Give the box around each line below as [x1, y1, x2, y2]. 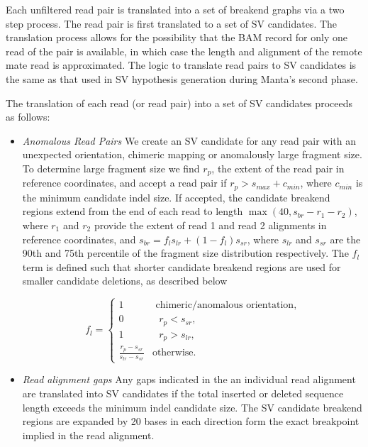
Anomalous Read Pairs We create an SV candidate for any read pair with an [22, 133, 356, 148]
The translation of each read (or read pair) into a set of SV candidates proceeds [6, 95, 352, 110]
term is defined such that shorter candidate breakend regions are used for [22, 259, 341, 274]
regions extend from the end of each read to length [22, 204, 243, 219]
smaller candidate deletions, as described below [22, 273, 228, 288]
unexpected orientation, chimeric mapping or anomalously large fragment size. [22, 147, 362, 162]
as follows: [6, 109, 50, 124]
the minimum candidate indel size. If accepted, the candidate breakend [22, 189, 330, 204]
